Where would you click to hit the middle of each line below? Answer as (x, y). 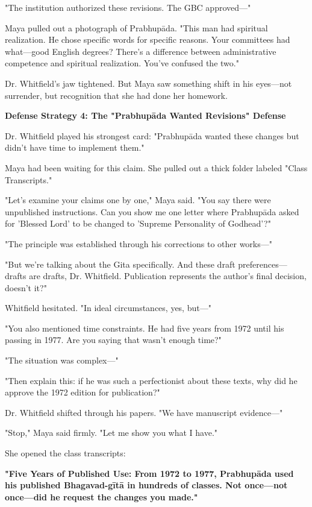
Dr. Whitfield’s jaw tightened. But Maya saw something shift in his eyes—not (148, 83)
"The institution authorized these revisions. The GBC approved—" (128, 7)
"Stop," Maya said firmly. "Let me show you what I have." (111, 433)
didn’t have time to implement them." (75, 147)
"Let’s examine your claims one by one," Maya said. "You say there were (138, 200)
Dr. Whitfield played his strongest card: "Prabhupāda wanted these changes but (152, 135)
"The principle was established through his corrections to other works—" (139, 243)
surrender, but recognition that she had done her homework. (116, 95)
